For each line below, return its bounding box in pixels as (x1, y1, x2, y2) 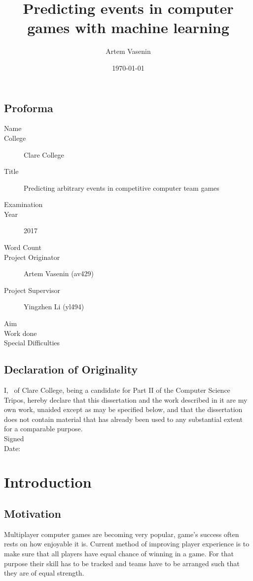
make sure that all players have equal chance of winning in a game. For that (4, 548, 234, 558)
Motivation (4, 505, 61, 521)
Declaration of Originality (4, 362, 138, 377)
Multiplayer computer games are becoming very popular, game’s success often (4, 529, 239, 539)
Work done (4, 328, 37, 338)
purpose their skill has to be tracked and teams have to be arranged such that (4, 558, 240, 568)
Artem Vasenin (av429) (24, 268, 94, 279)
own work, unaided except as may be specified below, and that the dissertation (4, 404, 243, 415)
